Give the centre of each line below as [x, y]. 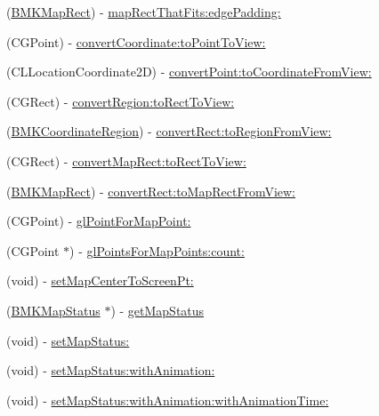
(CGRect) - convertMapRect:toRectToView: [126, 160]
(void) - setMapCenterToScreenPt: [100, 280]
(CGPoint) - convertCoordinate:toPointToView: [136, 41]
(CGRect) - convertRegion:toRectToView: [121, 101]
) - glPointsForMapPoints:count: [157, 250]
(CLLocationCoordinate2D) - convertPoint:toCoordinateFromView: [189, 72]
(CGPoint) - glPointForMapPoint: [99, 221]
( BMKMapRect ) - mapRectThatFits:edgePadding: [144, 12]
